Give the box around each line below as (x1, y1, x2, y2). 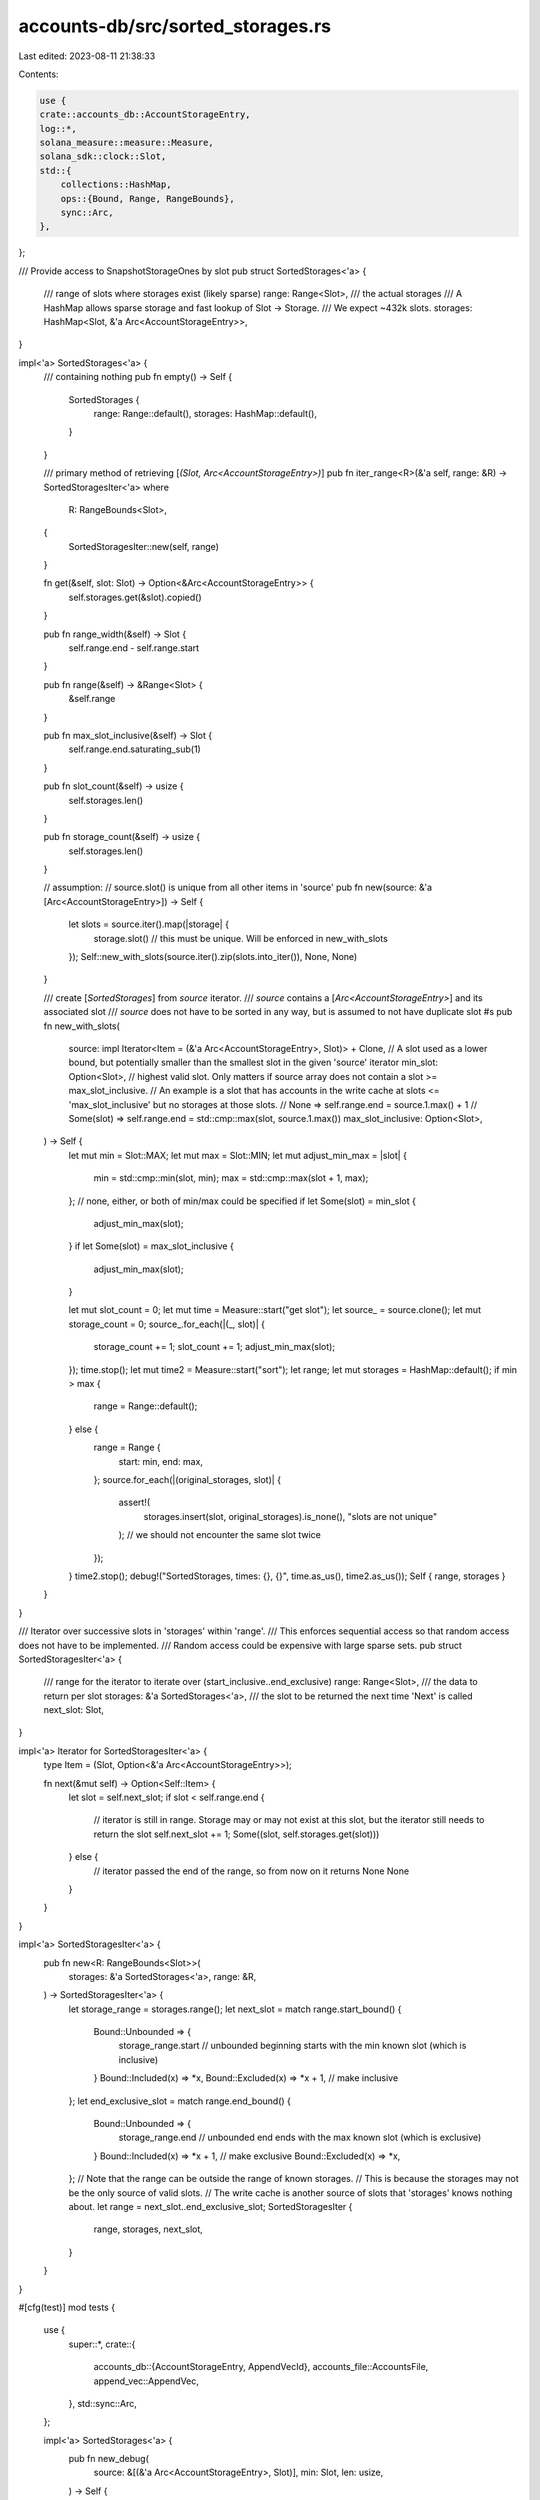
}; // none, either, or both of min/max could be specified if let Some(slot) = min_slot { (68, 1195, 417, 1207)
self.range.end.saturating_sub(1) (68, 743, 202, 755)
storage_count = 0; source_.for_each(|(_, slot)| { (68, 1318, 265, 1330)
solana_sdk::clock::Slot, (39, 151, 167, 162)
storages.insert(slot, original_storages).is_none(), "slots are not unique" (143, 1510, 438, 1522)
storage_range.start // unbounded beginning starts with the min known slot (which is (118, 2040, 467, 2052)
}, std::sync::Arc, (68, 2397, 137, 2409)
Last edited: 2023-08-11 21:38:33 (18, 50, 156, 62)
